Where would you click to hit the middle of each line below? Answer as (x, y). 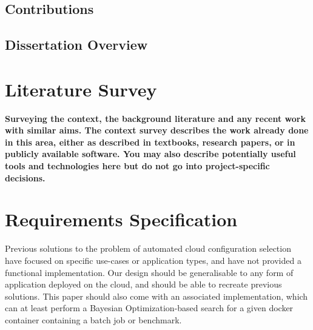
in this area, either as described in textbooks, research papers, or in (150, 142)
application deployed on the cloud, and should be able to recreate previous (143, 284)
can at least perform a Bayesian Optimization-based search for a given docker (149, 308)
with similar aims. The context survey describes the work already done (157, 130)
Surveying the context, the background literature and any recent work (155, 118)
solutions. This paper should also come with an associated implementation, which (156, 296)
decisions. (25, 177)
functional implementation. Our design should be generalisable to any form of (149, 272)
